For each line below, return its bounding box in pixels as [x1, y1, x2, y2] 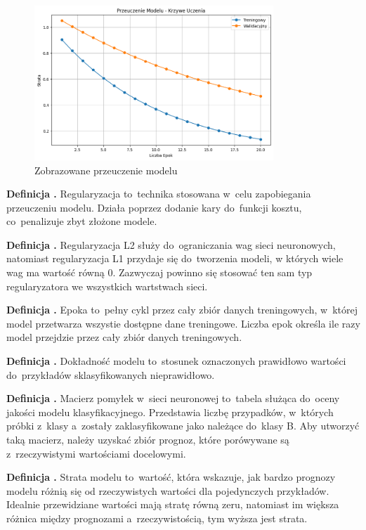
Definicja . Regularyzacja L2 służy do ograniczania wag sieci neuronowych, [6, 237, 336, 252]
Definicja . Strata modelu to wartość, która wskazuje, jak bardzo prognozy [6, 470, 336, 484]
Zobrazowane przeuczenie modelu [34, 162, 178, 177]
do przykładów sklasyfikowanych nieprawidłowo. [6, 367, 215, 382]
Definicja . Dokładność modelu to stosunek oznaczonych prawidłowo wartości [6, 354, 346, 368]
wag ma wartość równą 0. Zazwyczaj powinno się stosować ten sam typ [6, 265, 313, 280]
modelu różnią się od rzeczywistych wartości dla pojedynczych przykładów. [6, 483, 329, 498]
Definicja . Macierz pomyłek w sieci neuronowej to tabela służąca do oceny [6, 391, 340, 406]
